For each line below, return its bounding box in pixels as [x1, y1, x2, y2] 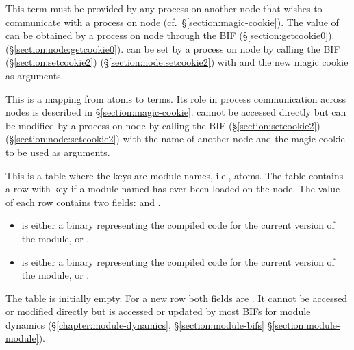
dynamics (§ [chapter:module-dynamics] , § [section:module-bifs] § [5, 317, 273, 332]
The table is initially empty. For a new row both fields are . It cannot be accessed [5, 290, 348, 305]
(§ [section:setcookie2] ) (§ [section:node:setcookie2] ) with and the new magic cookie [5, 55, 349, 69]
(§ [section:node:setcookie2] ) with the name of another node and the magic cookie [5, 132, 345, 146]
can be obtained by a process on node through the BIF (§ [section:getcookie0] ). [5, 28, 335, 42]
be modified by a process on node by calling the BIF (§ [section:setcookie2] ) [5, 118, 320, 132]
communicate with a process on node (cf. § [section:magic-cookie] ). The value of [5, 14, 339, 29]
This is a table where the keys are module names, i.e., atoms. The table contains [5, 168, 344, 182]
